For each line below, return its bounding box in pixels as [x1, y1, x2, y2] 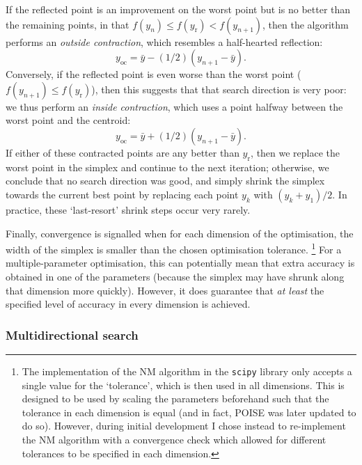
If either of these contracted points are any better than [6, 145, 239, 159]
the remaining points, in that [6, 17, 129, 31]
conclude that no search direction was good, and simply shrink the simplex [6, 173, 325, 188]
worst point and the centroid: [6, 113, 131, 127]
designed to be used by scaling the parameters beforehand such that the [22, 391, 329, 406]
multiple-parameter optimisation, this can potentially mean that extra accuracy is [6, 255, 355, 270]
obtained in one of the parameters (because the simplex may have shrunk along [6, 269, 345, 283]
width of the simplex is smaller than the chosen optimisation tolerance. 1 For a [6, 240, 342, 256]
